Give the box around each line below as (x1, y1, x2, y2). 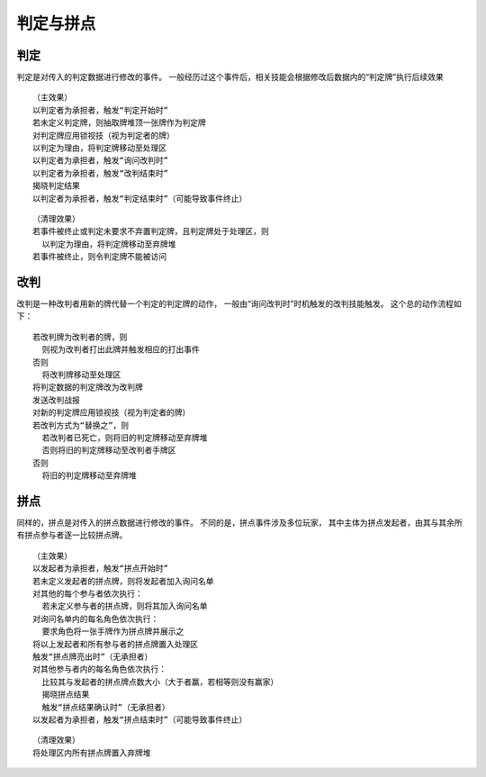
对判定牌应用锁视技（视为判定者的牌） (32, 131, 175, 140)
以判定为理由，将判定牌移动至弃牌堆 (41, 239, 176, 249)
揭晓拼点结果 (41, 690, 90, 700)
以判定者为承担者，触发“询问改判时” (32, 156, 168, 166)
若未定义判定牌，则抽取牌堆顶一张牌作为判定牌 (32, 118, 206, 128)
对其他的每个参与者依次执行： (32, 588, 143, 599)
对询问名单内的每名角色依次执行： (32, 613, 159, 624)
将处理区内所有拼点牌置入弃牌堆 (32, 747, 151, 758)
